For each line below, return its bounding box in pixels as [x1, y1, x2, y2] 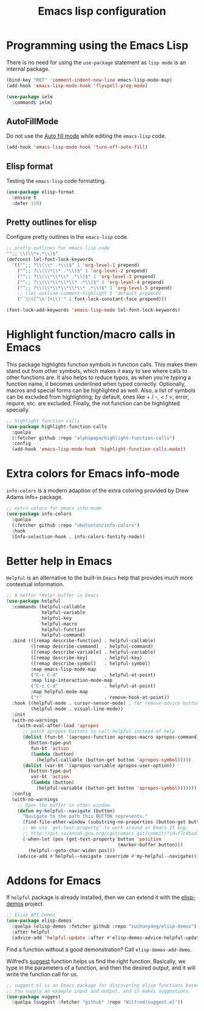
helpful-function [41, 626, 86, 633]
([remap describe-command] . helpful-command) [30, 644, 154, 650]
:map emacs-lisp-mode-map [30, 666, 97, 672]
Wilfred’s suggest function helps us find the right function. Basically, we [6, 957, 186, 965]
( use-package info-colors [6, 511, 72, 517]
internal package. [6, 65, 50, 73]
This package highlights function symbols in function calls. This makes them [6, 361, 197, 368]
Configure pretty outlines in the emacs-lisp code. [6, 233, 129, 241]
